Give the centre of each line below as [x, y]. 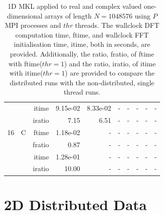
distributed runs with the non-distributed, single [82, 82]
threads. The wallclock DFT [117, 25]
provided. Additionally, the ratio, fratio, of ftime [82, 53]
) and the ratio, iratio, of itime [110, 63]
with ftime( [25, 63]
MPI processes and [33, 25]
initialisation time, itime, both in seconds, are [82, 44]
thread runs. [82, 92]
